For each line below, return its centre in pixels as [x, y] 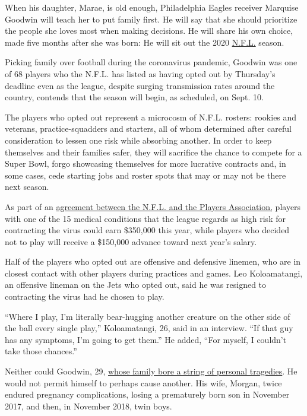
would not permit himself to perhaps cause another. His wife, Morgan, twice [143, 382]
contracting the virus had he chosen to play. [85, 296]
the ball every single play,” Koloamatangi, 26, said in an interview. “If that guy [149, 328]
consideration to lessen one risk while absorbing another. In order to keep [138, 140]
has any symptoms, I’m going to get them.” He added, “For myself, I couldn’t [146, 339]
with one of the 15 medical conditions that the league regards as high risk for [145, 218]
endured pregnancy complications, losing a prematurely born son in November [147, 394]
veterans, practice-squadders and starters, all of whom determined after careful [148, 128]
